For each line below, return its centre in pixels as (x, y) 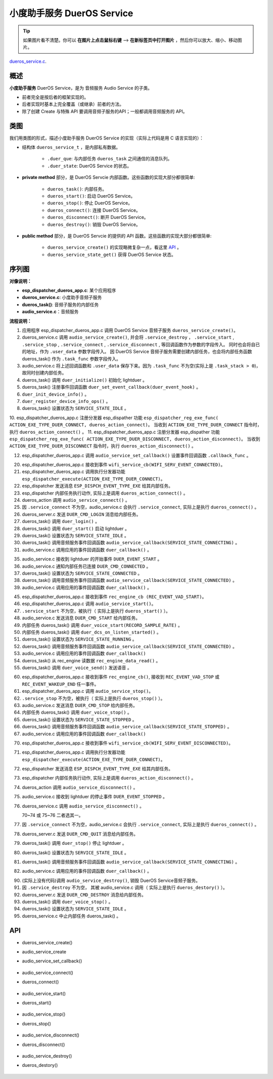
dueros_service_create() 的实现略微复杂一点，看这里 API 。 (115, 247)
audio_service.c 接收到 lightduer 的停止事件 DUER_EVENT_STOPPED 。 (95, 797)
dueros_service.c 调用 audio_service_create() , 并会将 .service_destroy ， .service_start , (128, 338)
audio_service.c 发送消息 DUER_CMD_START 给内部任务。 (81, 618)
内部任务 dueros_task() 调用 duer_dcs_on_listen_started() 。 (92, 632)
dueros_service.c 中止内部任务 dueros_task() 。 (72, 916)
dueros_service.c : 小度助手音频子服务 (62, 297)
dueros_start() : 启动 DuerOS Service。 (91, 196)
